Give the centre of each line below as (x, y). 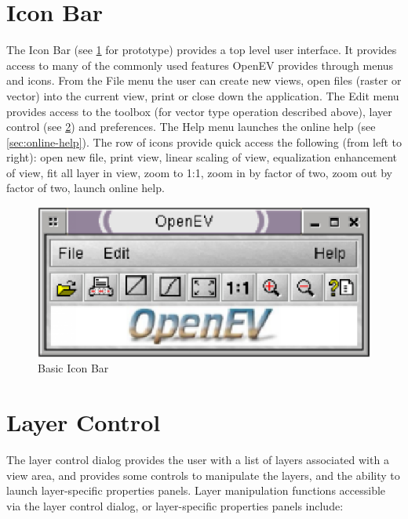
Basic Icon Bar (73, 368)
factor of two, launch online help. (86, 188)
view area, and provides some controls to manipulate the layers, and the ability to (203, 475)
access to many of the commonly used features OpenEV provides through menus (200, 65)
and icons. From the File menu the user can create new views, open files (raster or (204, 80)
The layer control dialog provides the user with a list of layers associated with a (198, 460)
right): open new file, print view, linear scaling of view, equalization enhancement (202, 157)
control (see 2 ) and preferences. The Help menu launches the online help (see (191, 127)
